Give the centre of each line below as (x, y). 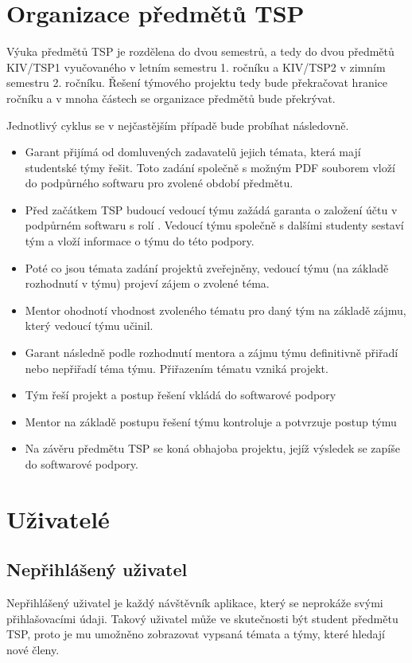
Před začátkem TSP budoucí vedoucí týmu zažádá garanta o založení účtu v (211, 209)
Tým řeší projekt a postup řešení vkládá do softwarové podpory (181, 395)
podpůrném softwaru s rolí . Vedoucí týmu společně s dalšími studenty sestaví (214, 225)
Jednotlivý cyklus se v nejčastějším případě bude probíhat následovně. (178, 125)
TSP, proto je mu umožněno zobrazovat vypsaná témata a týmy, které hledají (196, 634)
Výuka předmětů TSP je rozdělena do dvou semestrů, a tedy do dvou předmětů (200, 51)
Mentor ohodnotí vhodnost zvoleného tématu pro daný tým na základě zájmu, (216, 310)
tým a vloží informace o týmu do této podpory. (140, 241)
